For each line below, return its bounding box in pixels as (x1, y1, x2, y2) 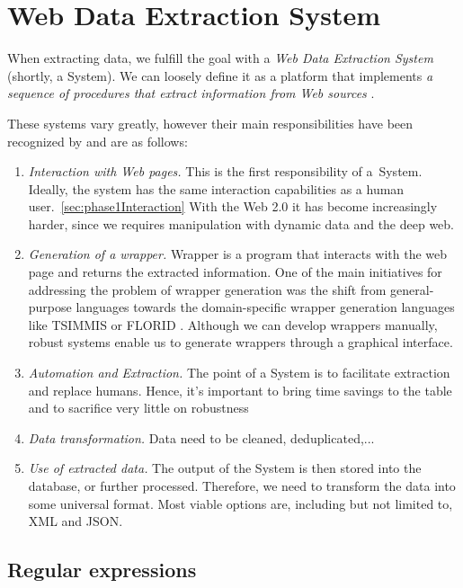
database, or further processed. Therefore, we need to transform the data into (28, 477, 456, 494)
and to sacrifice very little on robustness (28, 398, 249, 417)
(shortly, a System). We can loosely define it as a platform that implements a (7, 66, 433, 85)
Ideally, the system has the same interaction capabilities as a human (28, 179, 405, 198)
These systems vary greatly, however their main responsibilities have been (7, 113, 414, 132)
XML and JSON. (28, 512, 123, 530)
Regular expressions (7, 556, 197, 584)
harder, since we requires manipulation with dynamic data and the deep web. (28, 214, 455, 233)
